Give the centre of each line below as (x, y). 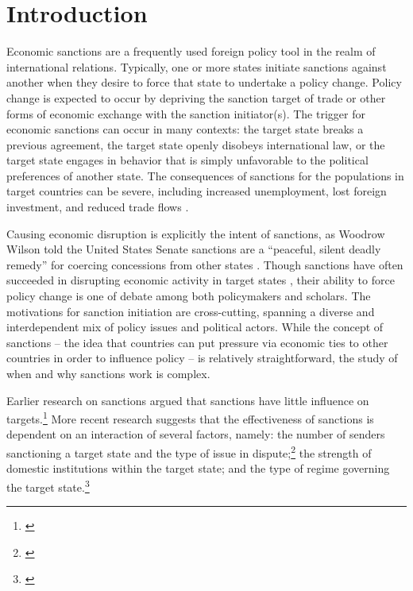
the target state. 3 (48, 485)
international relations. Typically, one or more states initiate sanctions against (197, 66)
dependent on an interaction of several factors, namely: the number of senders (196, 434)
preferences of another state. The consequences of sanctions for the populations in (205, 175)
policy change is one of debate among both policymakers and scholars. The (189, 296)
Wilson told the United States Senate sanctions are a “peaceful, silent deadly (194, 249)
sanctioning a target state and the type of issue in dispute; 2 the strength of (189, 452)
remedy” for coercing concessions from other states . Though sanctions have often (205, 264)
